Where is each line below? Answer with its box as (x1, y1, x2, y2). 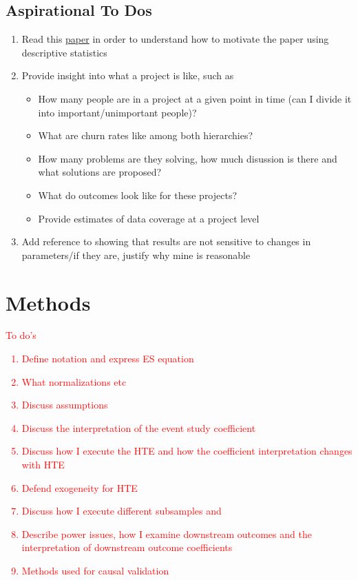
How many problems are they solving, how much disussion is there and (38, 151, 337, 165)
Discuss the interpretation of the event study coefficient (21, 420, 256, 435)
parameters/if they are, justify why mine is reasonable (21, 247, 251, 262)
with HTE (21, 457, 65, 472)
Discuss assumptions (21, 397, 108, 412)
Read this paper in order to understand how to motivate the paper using (21, 32, 329, 46)
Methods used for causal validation (21, 563, 169, 577)
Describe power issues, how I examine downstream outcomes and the (21, 526, 312, 541)
